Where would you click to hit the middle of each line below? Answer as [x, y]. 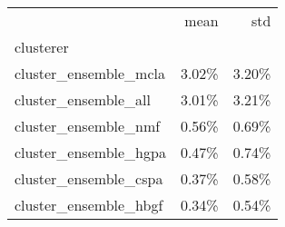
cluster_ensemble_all [83, 99]
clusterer [42, 47]
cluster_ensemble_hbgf [89, 205]
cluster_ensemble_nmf [88, 126]
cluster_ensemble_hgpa [90, 152]
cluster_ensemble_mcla [90, 73]
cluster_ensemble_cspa [89, 178]
